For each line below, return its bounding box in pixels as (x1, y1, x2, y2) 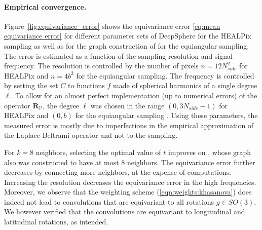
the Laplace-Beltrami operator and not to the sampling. (4, 130, 178, 140)
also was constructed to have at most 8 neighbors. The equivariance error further (4, 157, 255, 167)
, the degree (43, 100, 79, 110)
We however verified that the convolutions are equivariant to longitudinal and (4, 206, 245, 217)
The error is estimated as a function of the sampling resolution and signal (4, 50, 233, 61)
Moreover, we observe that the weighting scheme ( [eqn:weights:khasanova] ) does (4, 186, 252, 197)
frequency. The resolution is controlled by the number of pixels (4, 60, 199, 71)
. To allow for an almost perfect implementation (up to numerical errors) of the (11, 90, 257, 100)
